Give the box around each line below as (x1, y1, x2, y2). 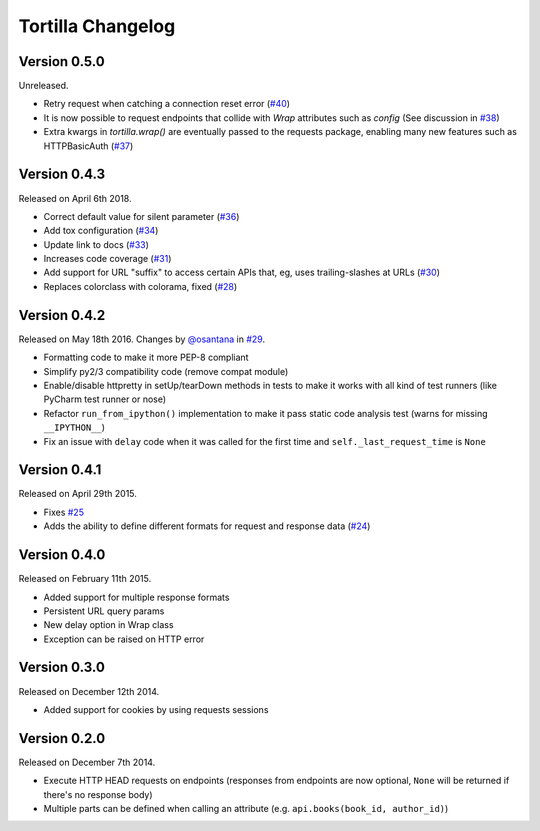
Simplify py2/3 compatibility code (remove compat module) (43, 365, 289, 377)
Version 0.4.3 (18, 166, 105, 183)
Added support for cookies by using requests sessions (43, 703, 269, 715)
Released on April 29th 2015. (18, 488, 137, 500)
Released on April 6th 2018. (18, 192, 132, 204)
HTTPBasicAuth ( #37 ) (43, 140, 134, 152)
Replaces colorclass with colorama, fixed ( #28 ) (43, 280, 238, 292)
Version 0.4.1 (18, 461, 102, 479)
